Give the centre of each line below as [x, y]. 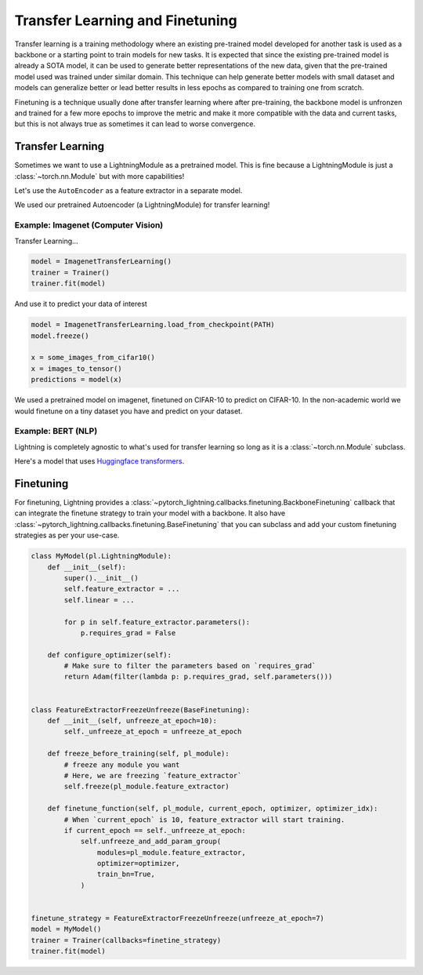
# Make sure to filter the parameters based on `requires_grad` [190, 666]
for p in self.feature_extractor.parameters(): [157, 622]
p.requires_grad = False [128, 633]
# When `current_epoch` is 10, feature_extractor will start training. [204, 819]
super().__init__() [101, 578]
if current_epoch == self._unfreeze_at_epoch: [155, 830]
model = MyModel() [66, 929]
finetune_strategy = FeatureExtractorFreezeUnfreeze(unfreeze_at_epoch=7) [178, 919]
